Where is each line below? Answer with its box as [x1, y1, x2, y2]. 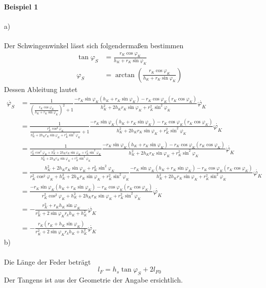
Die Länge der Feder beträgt [4, 256, 91, 267]
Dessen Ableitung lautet [4, 84, 78, 94]
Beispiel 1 [4, 1, 38, 11]
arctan [115, 71, 135, 79]
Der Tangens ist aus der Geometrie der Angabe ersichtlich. [4, 275, 183, 285]
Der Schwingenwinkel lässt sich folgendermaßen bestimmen [4, 40, 184, 51]
